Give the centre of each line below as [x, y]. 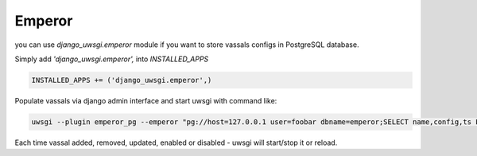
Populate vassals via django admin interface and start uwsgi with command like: [146, 100]
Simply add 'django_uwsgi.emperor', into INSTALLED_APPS [112, 59]
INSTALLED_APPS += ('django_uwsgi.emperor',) [122, 80]
